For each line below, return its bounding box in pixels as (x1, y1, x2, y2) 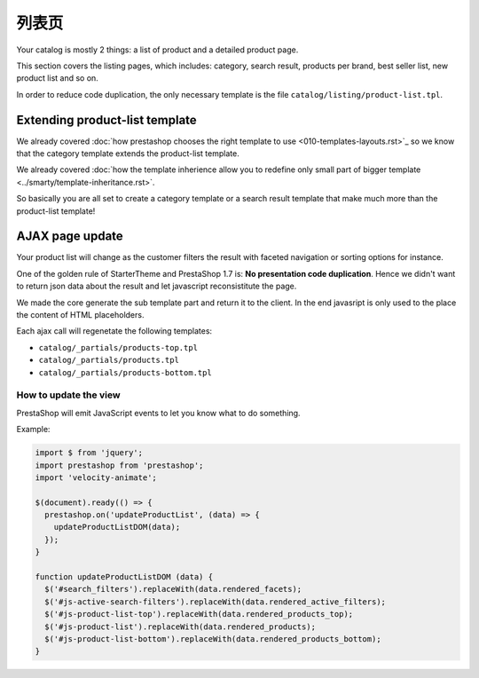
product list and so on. (16, 73, 99, 83)
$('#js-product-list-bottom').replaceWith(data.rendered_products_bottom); (44, 634, 381, 643)
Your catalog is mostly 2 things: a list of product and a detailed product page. (16, 44, 299, 55)
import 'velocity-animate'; (35, 472, 157, 483)
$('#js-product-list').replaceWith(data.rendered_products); (44, 621, 317, 632)
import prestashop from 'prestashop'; (35, 460, 204, 470)
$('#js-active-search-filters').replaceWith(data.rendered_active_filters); (44, 596, 386, 607)
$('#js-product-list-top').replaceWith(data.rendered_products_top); (44, 609, 354, 619)
